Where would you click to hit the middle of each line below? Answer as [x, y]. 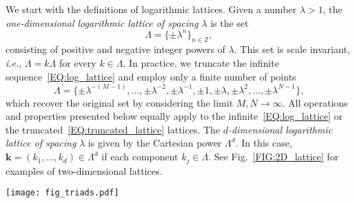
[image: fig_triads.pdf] [62, 193]
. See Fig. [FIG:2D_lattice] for [274, 157]
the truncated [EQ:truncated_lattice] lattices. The [113, 129]
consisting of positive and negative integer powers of [115, 49]
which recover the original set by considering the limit [120, 102]
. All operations [315, 102]
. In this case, [264, 143]
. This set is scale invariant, [292, 49]
